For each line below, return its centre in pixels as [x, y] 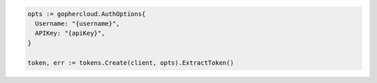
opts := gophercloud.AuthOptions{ [87, 14]
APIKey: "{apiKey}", [70, 33]
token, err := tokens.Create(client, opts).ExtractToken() [131, 62]
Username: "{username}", [77, 23]
